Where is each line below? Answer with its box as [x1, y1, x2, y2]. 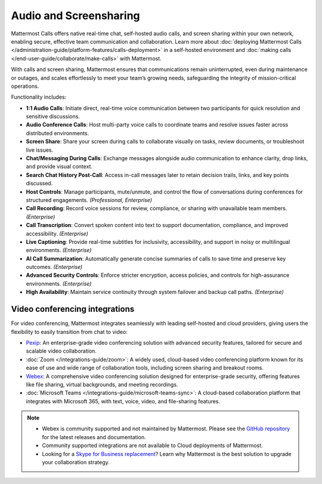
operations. [11, 82, 39, 90]
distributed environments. [26, 129, 89, 137]
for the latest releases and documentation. [42, 433, 146, 440]
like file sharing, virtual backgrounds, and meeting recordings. [26, 381, 178, 388]
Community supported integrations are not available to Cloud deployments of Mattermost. [42, 442, 263, 449]
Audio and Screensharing [11, 9, 140, 22]
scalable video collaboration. [26, 347, 97, 355]
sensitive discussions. [26, 113, 80, 120]
